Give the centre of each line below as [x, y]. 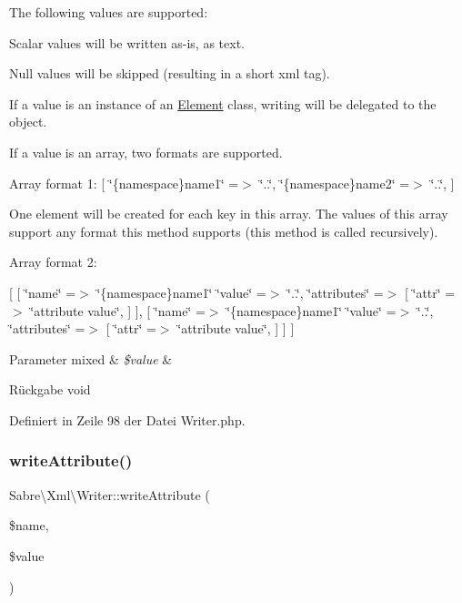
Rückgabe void [50, 389]
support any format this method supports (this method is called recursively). [224, 231]
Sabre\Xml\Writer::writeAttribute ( [110, 494]
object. [28, 122]
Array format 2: [53, 262]
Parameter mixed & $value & [91, 358]
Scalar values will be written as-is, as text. [127, 42]
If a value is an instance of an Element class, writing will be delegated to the [223, 103]
